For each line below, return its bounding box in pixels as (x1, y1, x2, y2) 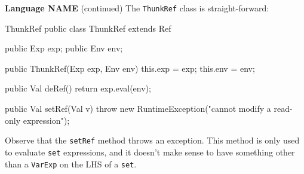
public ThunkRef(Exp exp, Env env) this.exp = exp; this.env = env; (5, 62, 255, 74)
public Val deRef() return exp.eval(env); (5, 82, 151, 94)
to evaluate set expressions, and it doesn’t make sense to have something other (5, 145, 295, 158)
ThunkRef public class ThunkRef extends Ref (5, 22, 171, 34)
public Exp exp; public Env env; (5, 42, 123, 54)
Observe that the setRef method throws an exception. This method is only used (5, 134, 300, 146)
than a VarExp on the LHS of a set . (5, 157, 137, 170)
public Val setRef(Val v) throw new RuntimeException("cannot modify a (5, 102, 271, 115)
